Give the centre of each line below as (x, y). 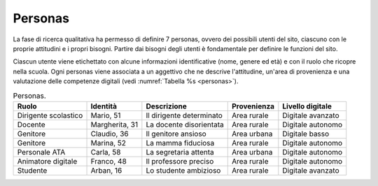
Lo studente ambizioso (183, 170)
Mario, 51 (106, 115)
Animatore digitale (47, 161)
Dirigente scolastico (50, 115)
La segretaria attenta (180, 152)
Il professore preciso (180, 161)
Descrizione (166, 106)
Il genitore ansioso (176, 134)
